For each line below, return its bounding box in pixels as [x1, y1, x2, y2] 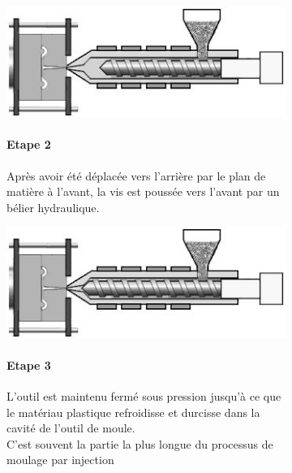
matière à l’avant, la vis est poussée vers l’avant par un [6, 183, 280, 200]
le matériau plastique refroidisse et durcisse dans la [6, 403, 260, 420]
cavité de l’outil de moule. [6, 419, 135, 436]
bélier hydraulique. [6, 198, 100, 215]
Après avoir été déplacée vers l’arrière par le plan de [6, 167, 266, 184]
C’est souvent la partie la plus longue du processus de [6, 435, 273, 452]
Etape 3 [6, 356, 51, 373]
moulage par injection [6, 451, 114, 468]
